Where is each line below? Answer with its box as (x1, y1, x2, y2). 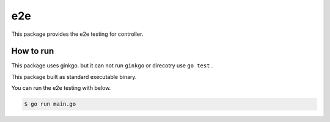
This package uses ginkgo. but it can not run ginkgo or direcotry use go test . (11, 62, 213, 69)
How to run (11, 46, 54, 56)
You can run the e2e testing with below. (11, 84, 111, 92)
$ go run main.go (24, 101, 76, 107)
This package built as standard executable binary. (11, 73, 137, 80)
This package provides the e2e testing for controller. (11, 30, 144, 38)
